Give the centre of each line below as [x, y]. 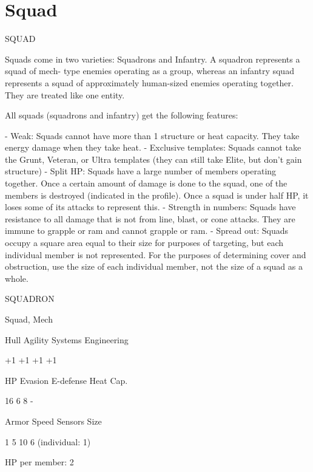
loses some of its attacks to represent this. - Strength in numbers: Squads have [150, 207]
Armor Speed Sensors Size [53, 421]
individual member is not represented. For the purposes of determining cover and [156, 254]
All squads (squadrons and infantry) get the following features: [122, 115]
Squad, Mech [29, 319]
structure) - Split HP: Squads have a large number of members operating [141, 171]
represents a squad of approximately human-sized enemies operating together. [149, 82]
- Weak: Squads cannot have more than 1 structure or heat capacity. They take [152, 135]
